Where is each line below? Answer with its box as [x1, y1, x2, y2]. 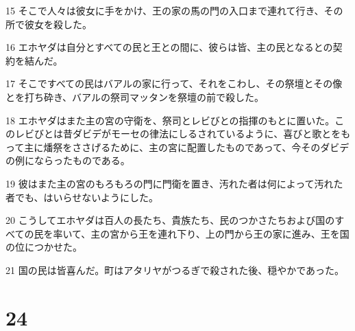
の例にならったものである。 [5, 153, 130, 168]
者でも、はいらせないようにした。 [5, 190, 159, 204]
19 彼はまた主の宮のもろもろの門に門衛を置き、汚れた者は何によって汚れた [5, 176, 343, 190]
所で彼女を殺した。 [5, 16, 92, 31]
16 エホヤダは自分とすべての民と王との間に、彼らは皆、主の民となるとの [5, 40, 333, 54]
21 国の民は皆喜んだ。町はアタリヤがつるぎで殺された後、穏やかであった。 [5, 262, 345, 277]
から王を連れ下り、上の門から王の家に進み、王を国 [119, 226, 350, 240]
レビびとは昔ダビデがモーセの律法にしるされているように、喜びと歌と [14, 126, 332, 141]
